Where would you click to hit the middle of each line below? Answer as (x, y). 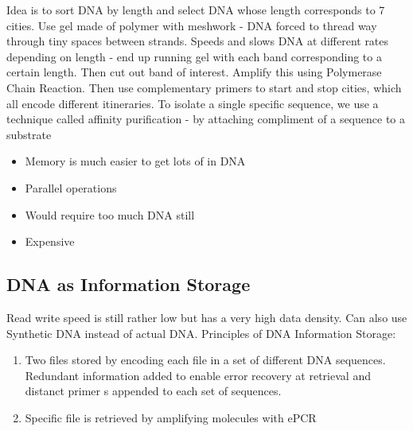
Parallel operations (71, 187)
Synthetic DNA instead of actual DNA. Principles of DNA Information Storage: (201, 333)
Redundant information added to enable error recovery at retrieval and (198, 375)
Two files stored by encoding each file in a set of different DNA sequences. (205, 360)
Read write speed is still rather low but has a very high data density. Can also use (207, 317)
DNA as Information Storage (129, 284)
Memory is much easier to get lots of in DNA (135, 161)
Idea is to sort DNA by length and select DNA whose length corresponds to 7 (196, 10)
